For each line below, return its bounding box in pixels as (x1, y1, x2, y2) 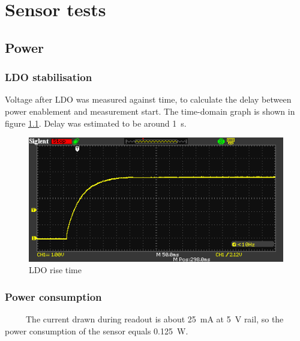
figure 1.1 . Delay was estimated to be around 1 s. (5, 116, 187, 129)
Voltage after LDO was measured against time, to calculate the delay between (5, 93, 292, 106)
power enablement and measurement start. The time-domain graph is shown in (5, 104, 295, 117)
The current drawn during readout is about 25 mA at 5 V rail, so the (25, 313, 284, 325)
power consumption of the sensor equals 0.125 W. (5, 324, 188, 337)
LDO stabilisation (5, 70, 92, 85)
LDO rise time (29, 264, 82, 276)
